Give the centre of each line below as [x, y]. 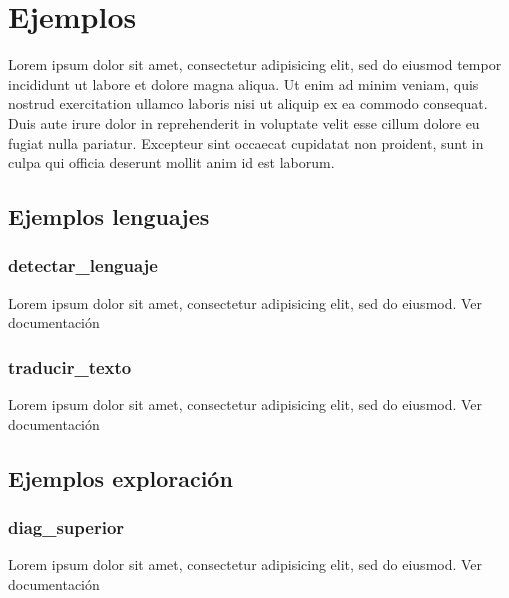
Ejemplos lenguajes [109, 216]
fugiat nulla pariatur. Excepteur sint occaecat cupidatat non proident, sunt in [246, 142]
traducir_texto [70, 366]
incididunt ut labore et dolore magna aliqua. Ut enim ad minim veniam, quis [243, 83]
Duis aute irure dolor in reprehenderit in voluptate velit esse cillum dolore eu [244, 122]
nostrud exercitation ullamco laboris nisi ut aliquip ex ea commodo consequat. [248, 103]
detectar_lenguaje [83, 265]
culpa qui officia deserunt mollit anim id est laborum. [171, 162]
